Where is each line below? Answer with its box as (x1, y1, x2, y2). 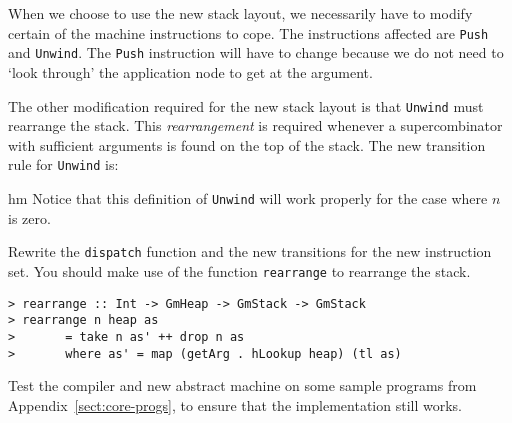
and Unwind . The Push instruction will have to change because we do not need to (8, 42, 504, 63)
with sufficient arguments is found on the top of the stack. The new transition (8, 134, 486, 155)
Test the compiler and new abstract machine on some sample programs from (8, 375, 477, 396)
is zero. (8, 207, 51, 228)
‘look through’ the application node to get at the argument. (8, 61, 373, 82)
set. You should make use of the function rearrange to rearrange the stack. (8, 260, 471, 281)
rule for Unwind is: (8, 154, 119, 175)
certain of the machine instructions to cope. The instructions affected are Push (8, 22, 489, 43)
